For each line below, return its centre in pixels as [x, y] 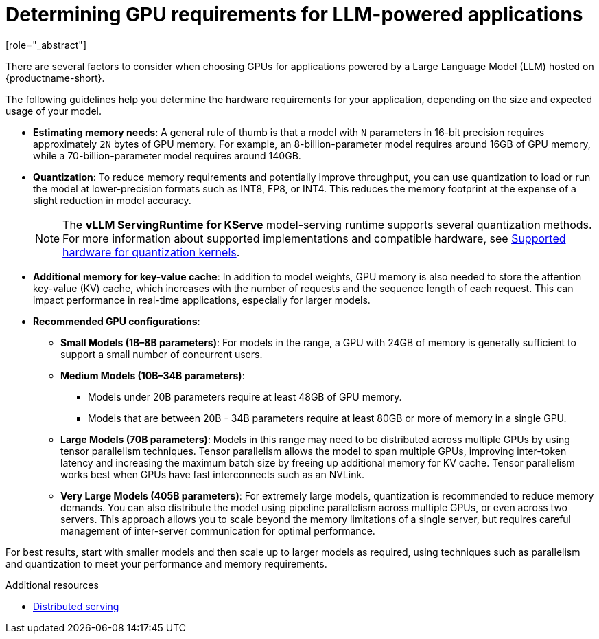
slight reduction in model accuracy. [112, 200]
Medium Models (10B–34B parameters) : [153, 375]
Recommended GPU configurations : [117, 321]
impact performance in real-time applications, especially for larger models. [202, 300]
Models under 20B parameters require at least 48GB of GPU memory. [245, 396]
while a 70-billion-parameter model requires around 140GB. [167, 155]
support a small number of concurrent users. [162, 354]
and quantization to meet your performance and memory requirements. [166, 563]
